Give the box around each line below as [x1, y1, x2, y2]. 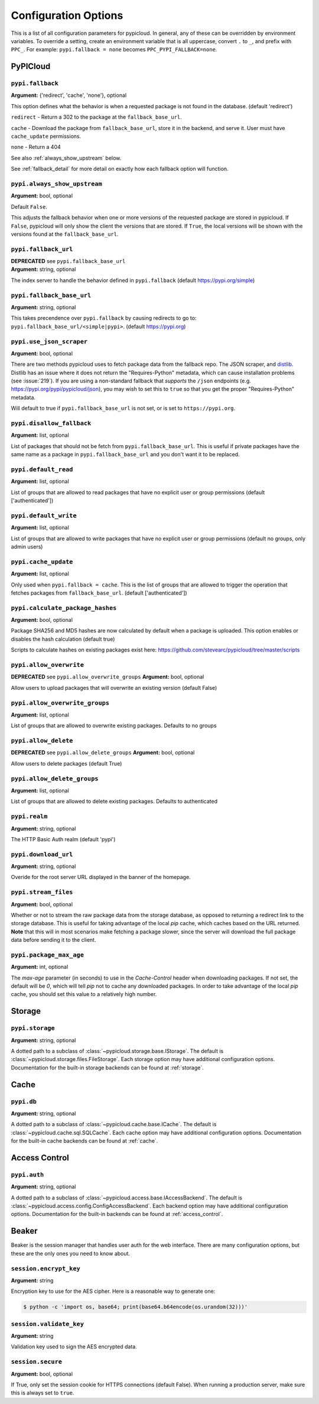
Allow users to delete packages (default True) [11, 760, 122, 767]
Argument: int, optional [11, 964, 69, 971]
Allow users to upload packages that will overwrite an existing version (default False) [11, 684, 217, 691]
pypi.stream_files [11, 889, 73, 896]
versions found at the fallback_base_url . [11, 231, 119, 238]
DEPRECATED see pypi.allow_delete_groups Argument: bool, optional [11, 749, 195, 756]
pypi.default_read [11, 465, 73, 473]
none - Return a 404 [11, 144, 61, 151]
